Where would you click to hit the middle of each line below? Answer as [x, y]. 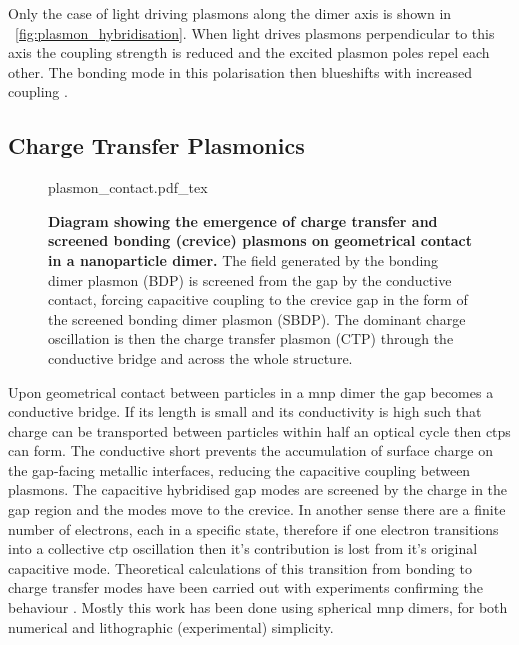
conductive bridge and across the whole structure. [200, 357]
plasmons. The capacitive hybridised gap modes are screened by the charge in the [258, 489]
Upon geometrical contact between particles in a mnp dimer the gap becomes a [251, 391]
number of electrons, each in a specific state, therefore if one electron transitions [253, 528]
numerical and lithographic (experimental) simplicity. [171, 626]
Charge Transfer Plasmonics [156, 145]
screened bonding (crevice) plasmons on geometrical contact [260, 240]
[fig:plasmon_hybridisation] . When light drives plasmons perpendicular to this [255, 32]
